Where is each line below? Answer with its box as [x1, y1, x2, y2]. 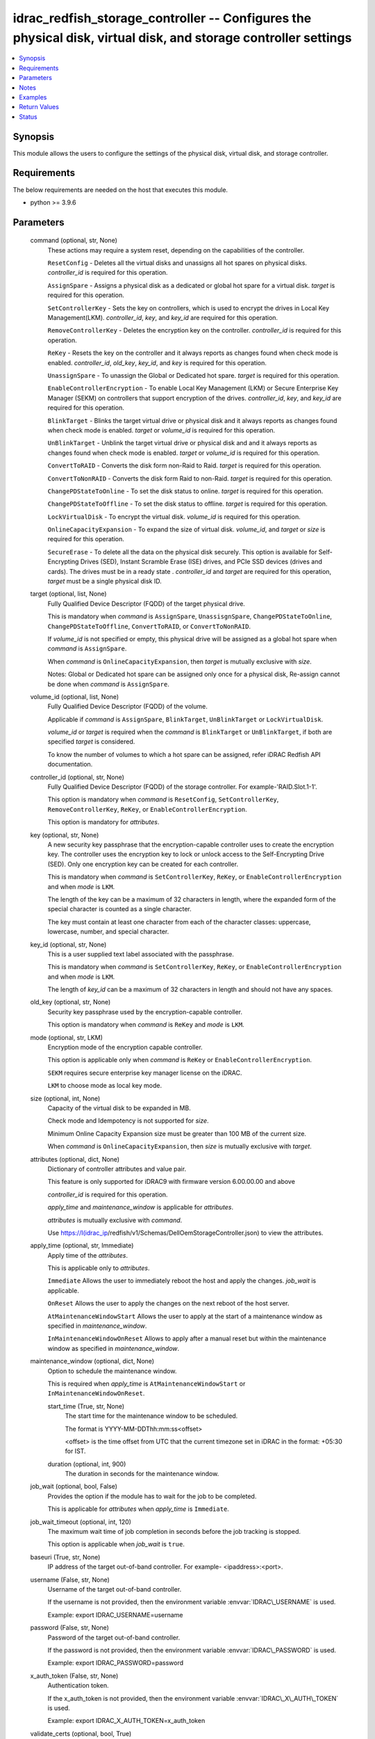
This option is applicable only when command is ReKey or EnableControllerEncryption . [47, 1056, 312, 1064]
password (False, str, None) [30, 1624, 109, 1632]
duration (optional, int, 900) [47, 1459, 126, 1468]
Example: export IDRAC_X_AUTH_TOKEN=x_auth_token [47, 1717, 206, 1725]
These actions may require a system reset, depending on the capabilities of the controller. [47, 246, 305, 254]
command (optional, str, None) [30, 237, 117, 245]
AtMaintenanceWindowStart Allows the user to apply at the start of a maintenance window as [47, 1312, 323, 1320]
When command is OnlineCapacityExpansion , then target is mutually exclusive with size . [47, 657, 312, 666]
